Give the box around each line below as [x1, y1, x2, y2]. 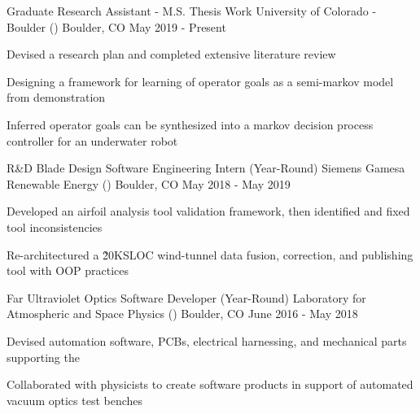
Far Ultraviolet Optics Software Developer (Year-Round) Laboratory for [7, 289, 366, 306]
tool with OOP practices [7, 262, 129, 279]
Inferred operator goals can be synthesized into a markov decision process [7, 115, 374, 133]
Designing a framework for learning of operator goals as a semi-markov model [7, 72, 394, 89]
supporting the [7, 348, 80, 365]
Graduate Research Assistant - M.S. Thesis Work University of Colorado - [7, 2, 377, 19]
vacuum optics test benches [7, 391, 143, 408]
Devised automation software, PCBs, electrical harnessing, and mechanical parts [7, 332, 407, 349]
